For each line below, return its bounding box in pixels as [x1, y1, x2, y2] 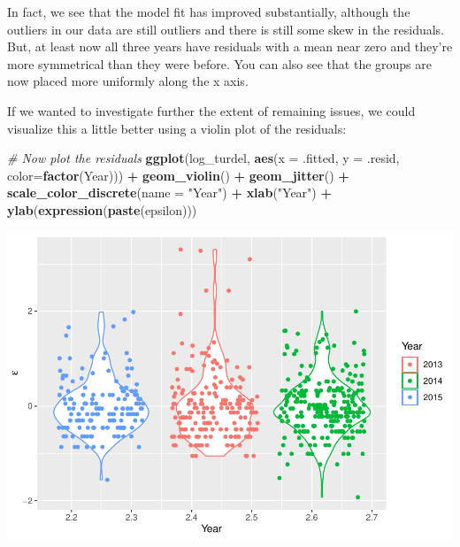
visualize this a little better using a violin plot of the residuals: [7, 119, 347, 137]
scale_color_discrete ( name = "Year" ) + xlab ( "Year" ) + [7, 183, 332, 202]
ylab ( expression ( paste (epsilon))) [7, 200, 197, 219]
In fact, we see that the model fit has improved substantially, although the [7, 3, 410, 20]
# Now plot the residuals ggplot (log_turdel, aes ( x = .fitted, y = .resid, [7, 149, 400, 167]
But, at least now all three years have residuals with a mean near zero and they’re [7, 37, 453, 56]
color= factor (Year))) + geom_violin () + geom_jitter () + [7, 166, 349, 184]
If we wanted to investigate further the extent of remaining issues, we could [7, 101, 416, 119]
